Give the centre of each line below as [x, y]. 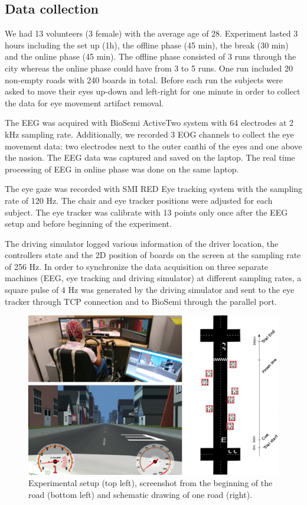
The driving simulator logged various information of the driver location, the [142, 243]
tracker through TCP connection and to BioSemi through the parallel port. [141, 301]
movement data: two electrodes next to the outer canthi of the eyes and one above [153, 146]
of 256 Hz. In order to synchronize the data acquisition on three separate [137, 266]
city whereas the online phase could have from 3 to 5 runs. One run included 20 [149, 68]
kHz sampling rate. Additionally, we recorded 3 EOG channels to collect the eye [149, 134]
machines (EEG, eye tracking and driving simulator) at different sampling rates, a [153, 278]
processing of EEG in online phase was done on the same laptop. [122, 169]
